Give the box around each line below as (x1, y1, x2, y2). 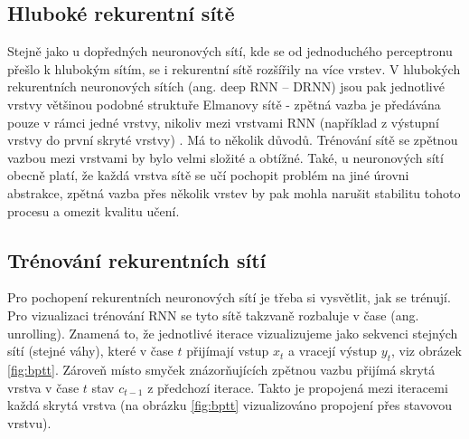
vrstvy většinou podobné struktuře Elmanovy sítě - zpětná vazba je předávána (7, 94, 441, 113)
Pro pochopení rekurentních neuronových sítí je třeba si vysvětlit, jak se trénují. (7, 288, 451, 307)
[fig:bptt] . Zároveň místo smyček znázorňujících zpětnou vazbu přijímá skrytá (7, 359, 436, 378)
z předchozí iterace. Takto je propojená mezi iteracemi (147, 377, 448, 396)
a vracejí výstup (288, 341, 378, 360)
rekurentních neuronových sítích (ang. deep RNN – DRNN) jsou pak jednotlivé (7, 77, 445, 96)
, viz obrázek (391, 341, 462, 360)
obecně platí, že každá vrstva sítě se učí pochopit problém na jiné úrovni (7, 166, 409, 185)
